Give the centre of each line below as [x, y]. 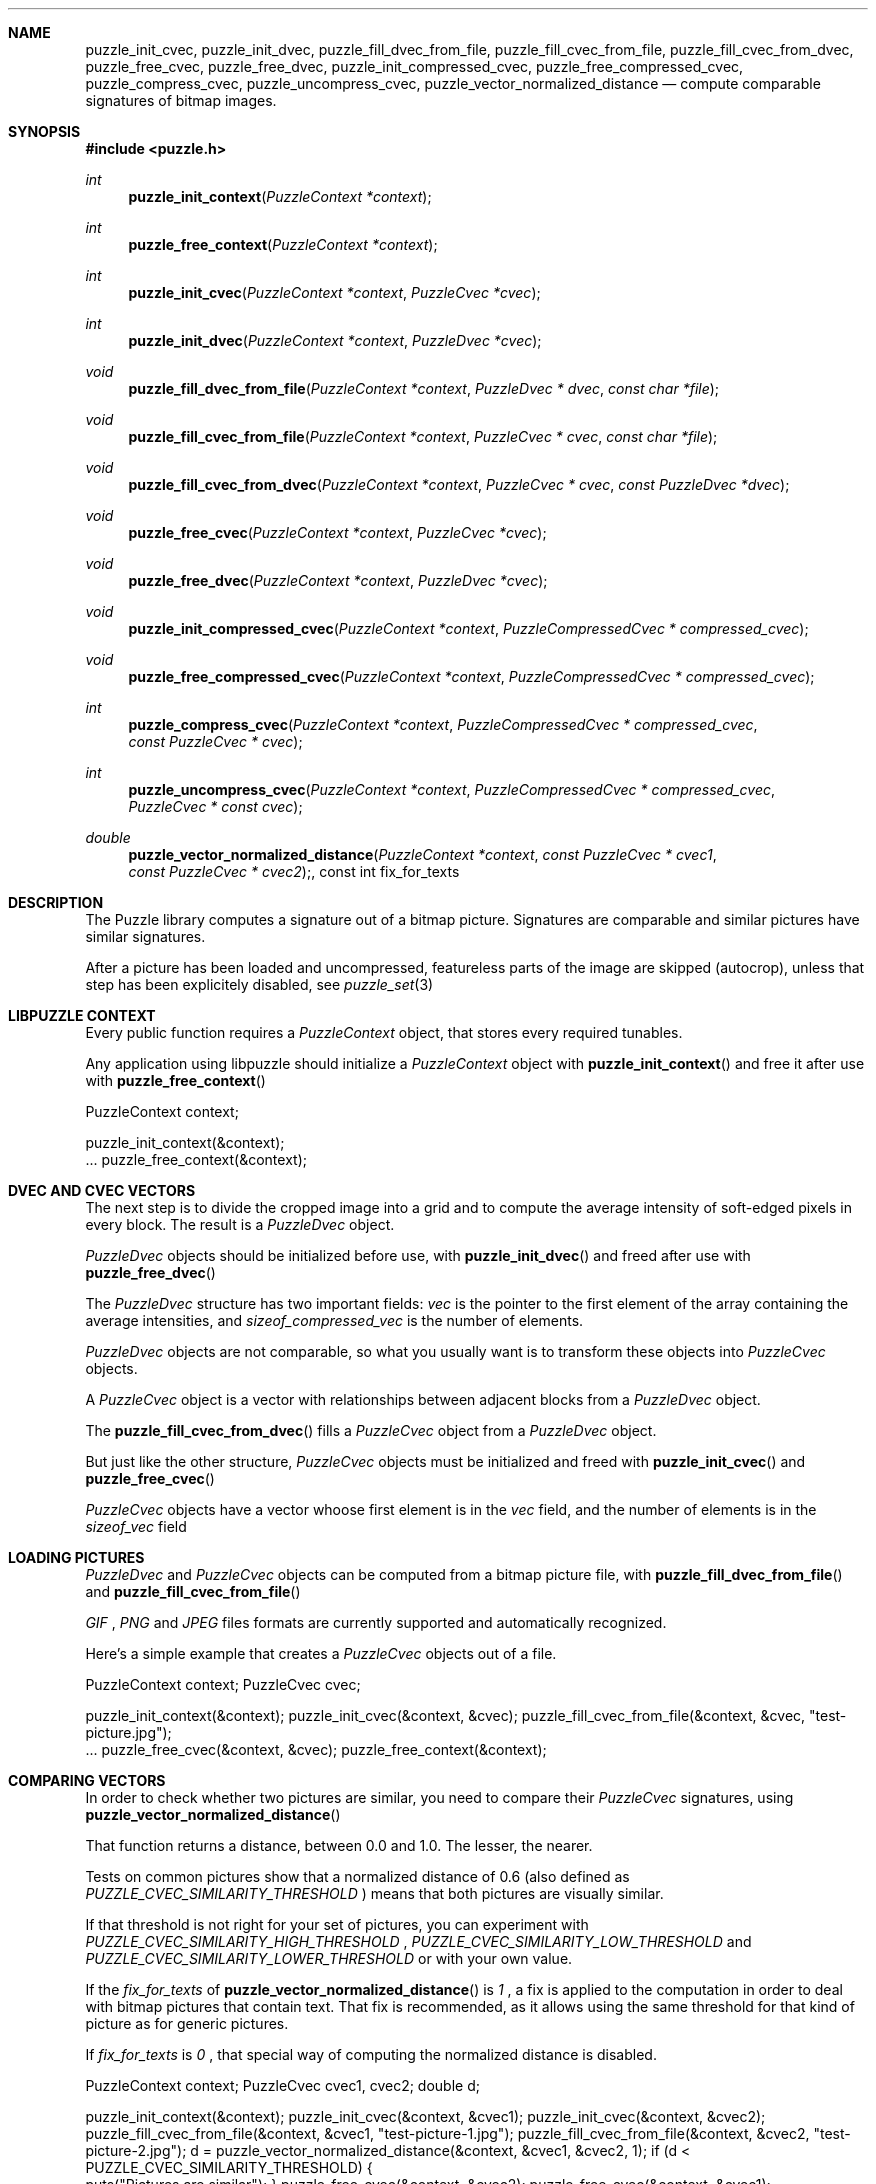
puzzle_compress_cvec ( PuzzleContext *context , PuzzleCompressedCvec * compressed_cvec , [443, 724]
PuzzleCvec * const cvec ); [215, 806]
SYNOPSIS [44, 131]
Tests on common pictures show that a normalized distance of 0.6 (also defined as [357, 1876]
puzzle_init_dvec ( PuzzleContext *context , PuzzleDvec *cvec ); [335, 340]
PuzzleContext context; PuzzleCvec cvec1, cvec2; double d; [282, 2085]
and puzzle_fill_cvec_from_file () [193, 1591]
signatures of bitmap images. [181, 100]
